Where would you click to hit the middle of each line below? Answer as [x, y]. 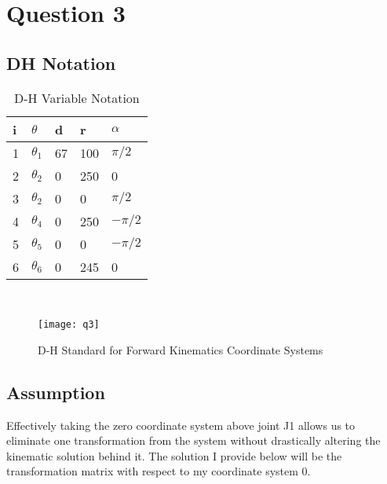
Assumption [56, 392]
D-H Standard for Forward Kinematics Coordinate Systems [181, 349]
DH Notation [61, 62]
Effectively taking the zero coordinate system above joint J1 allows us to [181, 425]
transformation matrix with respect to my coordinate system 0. [159, 471]
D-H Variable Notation [77, 97]
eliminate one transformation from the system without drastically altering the [193, 440]
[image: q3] [69, 325]
